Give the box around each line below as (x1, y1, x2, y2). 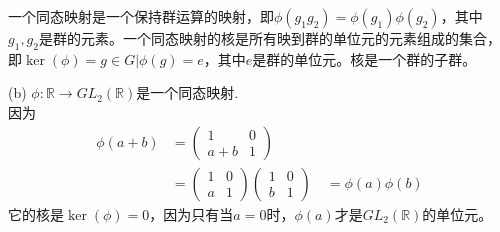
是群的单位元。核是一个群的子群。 (252, 48, 477, 69)
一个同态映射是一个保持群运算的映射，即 (8, 6, 274, 26)
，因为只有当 (149, 203, 234, 224)
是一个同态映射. (136, 82, 239, 103)
